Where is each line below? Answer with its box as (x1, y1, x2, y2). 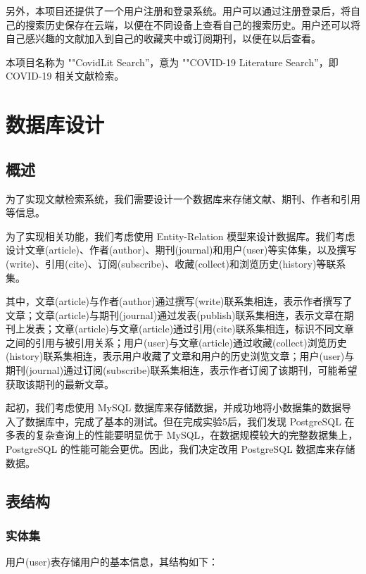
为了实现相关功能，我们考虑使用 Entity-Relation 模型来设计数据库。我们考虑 (6, 228, 355, 243)
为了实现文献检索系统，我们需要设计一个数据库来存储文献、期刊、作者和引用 (6, 191, 360, 206)
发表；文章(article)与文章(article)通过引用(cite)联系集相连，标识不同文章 (25, 321, 354, 336)
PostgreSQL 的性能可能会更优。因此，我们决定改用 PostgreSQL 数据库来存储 (6, 442, 355, 456)
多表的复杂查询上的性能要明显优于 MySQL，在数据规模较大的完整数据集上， (6, 428, 358, 442)
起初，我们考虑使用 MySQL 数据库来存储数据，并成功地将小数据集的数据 (6, 400, 341, 415)
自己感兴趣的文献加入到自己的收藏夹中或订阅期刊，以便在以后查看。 (6, 31, 321, 46)
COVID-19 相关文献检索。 (6, 68, 125, 83)
